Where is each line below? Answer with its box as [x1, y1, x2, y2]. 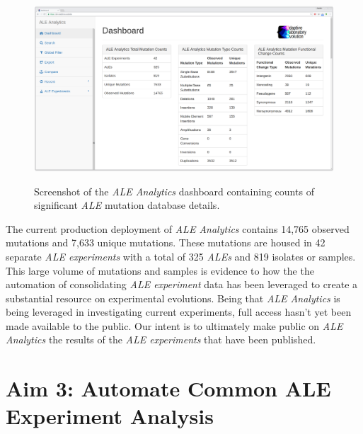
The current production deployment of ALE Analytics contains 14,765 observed [6, 221, 350, 236]
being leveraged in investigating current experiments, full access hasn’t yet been [6, 304, 352, 319]
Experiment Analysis [6, 401, 214, 430]
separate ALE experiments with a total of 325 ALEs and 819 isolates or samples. [6, 249, 356, 263]
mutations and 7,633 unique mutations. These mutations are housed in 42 [6, 235, 325, 250]
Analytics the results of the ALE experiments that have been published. [6, 332, 316, 347]
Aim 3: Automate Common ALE [6, 374, 331, 403]
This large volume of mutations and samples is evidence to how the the [6, 263, 314, 278]
